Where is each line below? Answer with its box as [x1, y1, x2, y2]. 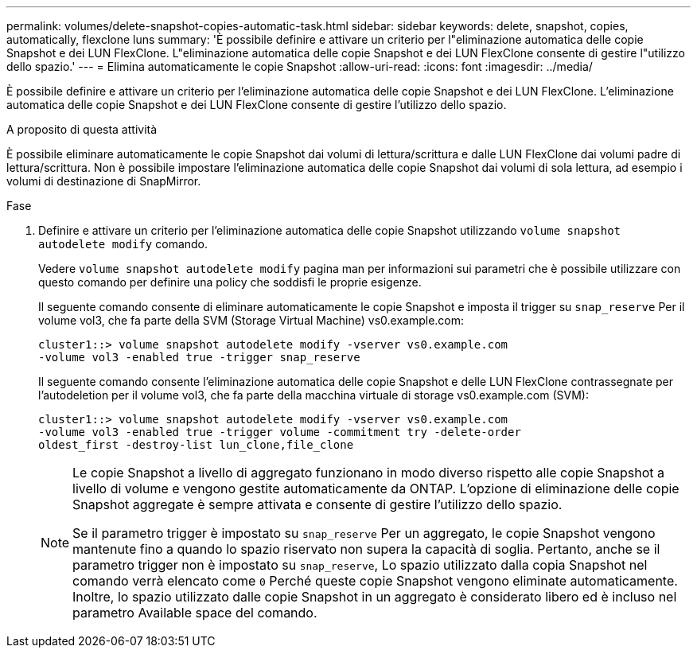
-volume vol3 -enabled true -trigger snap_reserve [38, 351, 360, 364]
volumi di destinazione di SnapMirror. [6, 174, 201, 188]
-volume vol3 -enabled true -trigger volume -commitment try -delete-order [38, 426, 521, 438]
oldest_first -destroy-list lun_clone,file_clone [38, 438, 354, 451]
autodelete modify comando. [38, 237, 208, 251]
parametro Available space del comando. [72, 605, 317, 621]
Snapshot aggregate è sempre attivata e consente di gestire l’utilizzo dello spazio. [72, 496, 563, 512]
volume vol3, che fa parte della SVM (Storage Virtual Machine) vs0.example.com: [38, 313, 465, 327]
